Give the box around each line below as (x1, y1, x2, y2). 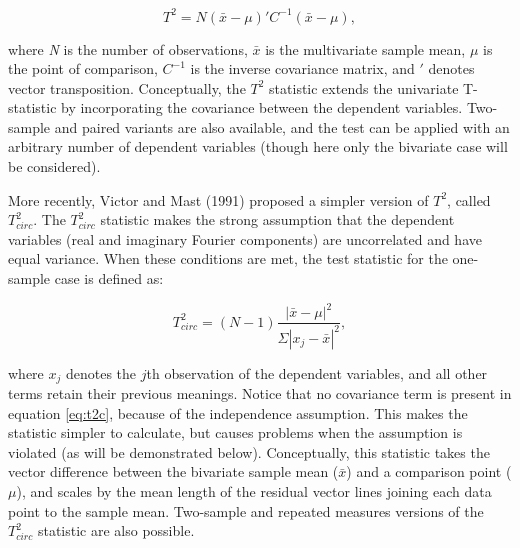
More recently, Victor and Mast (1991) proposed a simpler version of (8, 189, 429, 210)
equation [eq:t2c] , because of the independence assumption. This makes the (8, 402, 468, 423)
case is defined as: (54, 268, 164, 289)
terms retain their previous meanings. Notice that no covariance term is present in (8, 382, 512, 403)
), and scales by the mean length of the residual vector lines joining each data (16, 480, 492, 501)
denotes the (65, 362, 137, 383)
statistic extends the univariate (269, 77, 459, 98)
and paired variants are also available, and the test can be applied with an (54, 116, 510, 137)
